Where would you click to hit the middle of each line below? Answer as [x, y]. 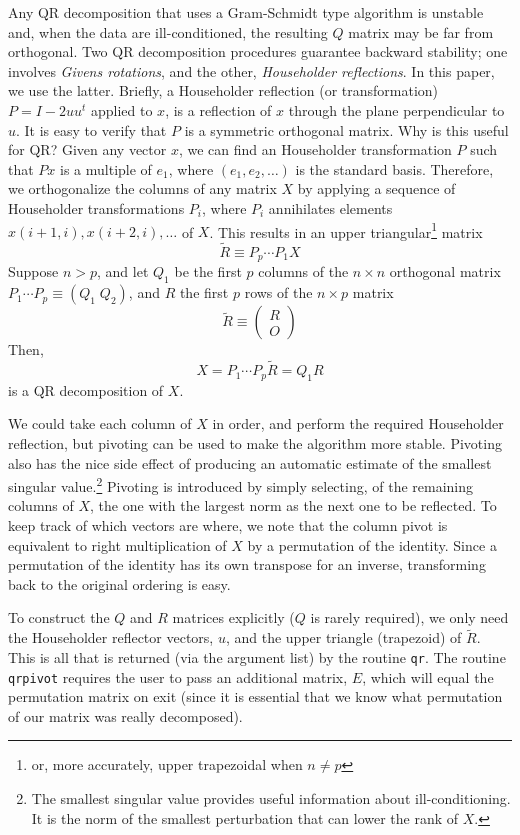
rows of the [278, 292]
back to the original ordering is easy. [119, 583]
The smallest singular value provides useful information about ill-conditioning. [271, 797]
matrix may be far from [421, 31]
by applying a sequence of [376, 188]
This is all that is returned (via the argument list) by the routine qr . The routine [257, 656]
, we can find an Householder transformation [315, 149]
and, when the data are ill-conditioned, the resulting [168, 31]
